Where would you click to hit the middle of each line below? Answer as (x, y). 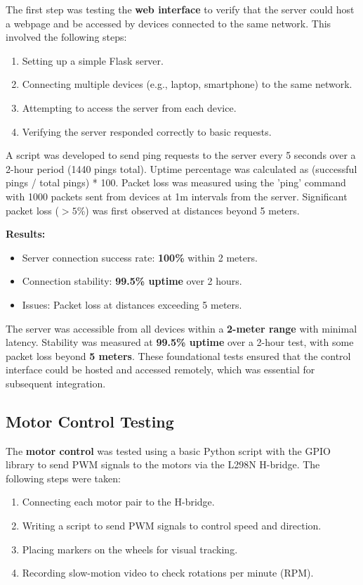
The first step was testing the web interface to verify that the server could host (180, 9)
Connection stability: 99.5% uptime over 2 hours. (132, 281)
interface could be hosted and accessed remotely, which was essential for (160, 369)
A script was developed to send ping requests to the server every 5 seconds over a (181, 155)
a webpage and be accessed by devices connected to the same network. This (169, 23)
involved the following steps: (66, 37)
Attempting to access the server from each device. (129, 107)
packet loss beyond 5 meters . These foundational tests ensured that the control (178, 355)
